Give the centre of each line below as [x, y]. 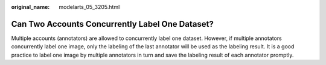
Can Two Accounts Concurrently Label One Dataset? [112, 24]
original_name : [30, 7]
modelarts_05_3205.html [89, 7]
